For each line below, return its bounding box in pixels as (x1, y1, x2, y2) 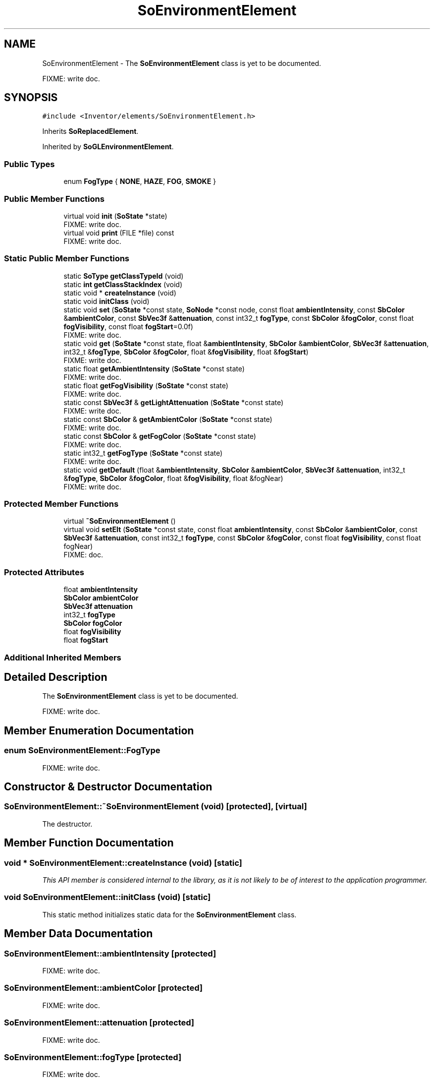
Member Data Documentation (4, 927, 153, 940)
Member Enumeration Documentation (4, 724, 194, 737)
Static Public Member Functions (4, 253, 130, 264)
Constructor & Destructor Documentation (4, 781, 213, 793)
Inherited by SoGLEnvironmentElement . (42, 142, 174, 151)
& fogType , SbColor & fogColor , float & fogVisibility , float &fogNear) (63, 474, 283, 482)
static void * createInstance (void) (63, 288, 176, 297)
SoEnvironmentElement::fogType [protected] (4, 1052, 182, 1062)
